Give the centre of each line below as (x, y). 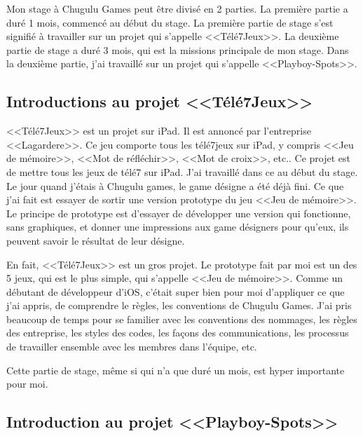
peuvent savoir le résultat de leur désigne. (96, 240)
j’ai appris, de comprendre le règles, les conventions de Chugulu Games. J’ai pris (179, 305)
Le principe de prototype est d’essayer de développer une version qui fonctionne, (179, 213)
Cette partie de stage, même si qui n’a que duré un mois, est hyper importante (176, 370)
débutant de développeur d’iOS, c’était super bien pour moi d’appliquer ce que (176, 291)
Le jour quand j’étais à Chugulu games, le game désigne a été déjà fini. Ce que (175, 185)
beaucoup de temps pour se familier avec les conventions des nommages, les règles (182, 319)
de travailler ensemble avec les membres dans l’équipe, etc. (132, 347)
